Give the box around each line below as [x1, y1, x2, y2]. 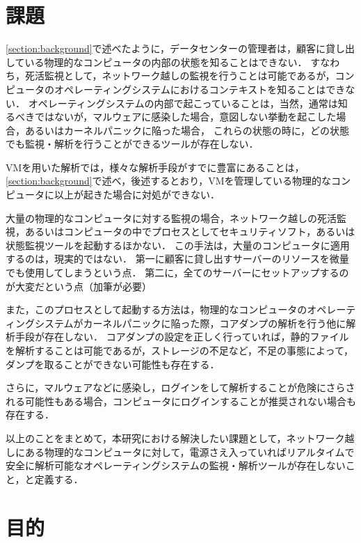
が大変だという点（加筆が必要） [6, 278, 152, 293]
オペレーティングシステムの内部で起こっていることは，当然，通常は [28, 95, 338, 110]
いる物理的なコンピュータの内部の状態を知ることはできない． [24, 54, 307, 69]
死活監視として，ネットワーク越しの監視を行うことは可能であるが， [24, 68, 335, 83]
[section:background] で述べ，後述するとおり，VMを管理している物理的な [6, 173, 332, 188]
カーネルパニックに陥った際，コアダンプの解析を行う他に [83, 315, 346, 330]
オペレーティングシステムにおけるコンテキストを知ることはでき [54, 81, 346, 96]
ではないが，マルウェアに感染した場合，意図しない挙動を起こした [34, 109, 337, 124]
